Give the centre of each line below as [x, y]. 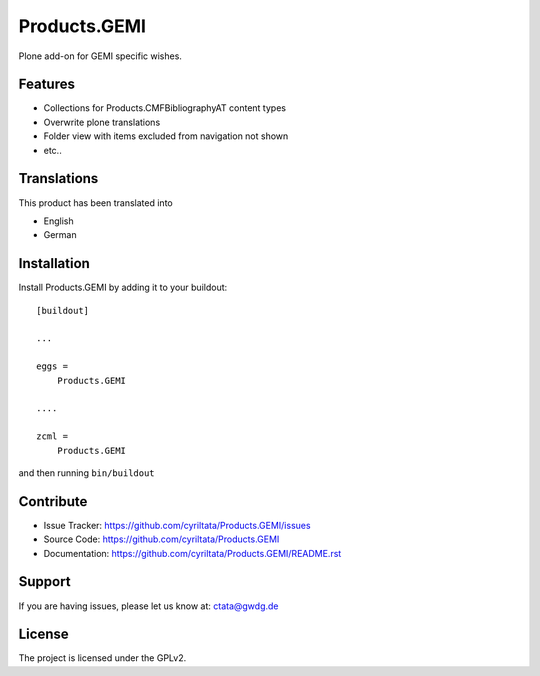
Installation [54, 263]
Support [44, 581]
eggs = [52, 366]
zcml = [52, 436]
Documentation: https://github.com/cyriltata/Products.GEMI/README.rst [192, 553]
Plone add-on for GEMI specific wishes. [100, 56]
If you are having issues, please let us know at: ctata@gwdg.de [148, 606]
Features [46, 84]
